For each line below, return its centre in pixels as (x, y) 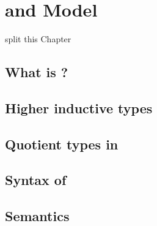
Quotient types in (62, 144)
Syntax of (36, 180)
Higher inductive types (79, 107)
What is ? (37, 72)
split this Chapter (38, 39)
